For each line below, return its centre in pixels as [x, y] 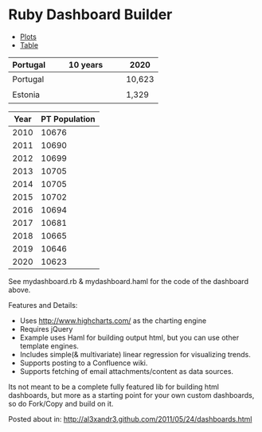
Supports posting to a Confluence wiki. [84, 363]
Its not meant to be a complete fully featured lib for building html [113, 387]
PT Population [68, 119]
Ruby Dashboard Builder [90, 15]
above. [20, 290]
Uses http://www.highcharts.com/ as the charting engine [113, 321]
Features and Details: [43, 305]
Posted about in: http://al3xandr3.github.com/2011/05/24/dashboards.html [130, 418]
